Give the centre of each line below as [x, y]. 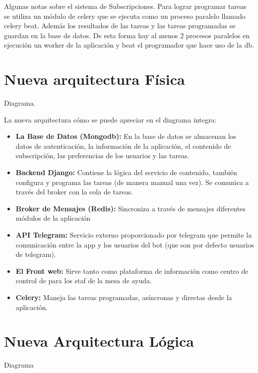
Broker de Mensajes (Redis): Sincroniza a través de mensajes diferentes [130, 208]
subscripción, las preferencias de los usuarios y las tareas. [102, 155]
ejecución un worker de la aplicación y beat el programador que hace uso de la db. [129, 45]
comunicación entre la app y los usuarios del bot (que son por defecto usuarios [135, 244]
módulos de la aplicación [53, 218]
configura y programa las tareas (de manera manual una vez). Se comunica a [132, 182]
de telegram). [36, 254]
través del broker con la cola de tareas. [74, 192]
